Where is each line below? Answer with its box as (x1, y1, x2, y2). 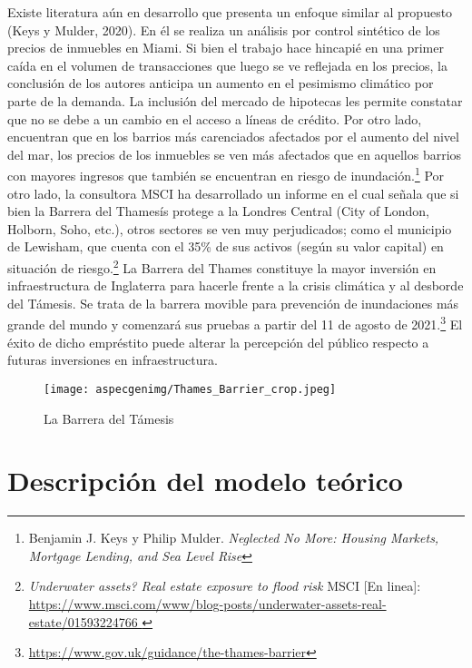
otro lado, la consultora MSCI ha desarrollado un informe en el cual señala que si (7, 183, 459, 202)
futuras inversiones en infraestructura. (7, 350, 218, 369)
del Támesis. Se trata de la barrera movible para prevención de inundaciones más (7, 293, 459, 312)
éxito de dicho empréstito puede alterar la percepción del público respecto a (7, 332, 429, 351)
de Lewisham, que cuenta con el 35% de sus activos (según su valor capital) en (7, 237, 444, 256)
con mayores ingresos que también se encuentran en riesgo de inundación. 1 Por (7, 163, 445, 184)
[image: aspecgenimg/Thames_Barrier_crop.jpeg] (44, 382, 337, 396)
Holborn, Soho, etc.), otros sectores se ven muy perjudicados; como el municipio (7, 219, 452, 238)
